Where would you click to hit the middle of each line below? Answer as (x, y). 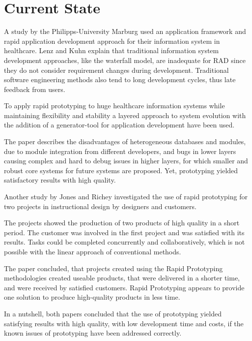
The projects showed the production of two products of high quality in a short (122, 223)
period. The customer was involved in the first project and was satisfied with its (124, 232)
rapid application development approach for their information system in (112, 41)
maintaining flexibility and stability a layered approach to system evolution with (125, 115)
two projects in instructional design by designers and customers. (100, 206)
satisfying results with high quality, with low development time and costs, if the (124, 323)
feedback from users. (35, 89)
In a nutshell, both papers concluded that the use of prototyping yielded (113, 313)
